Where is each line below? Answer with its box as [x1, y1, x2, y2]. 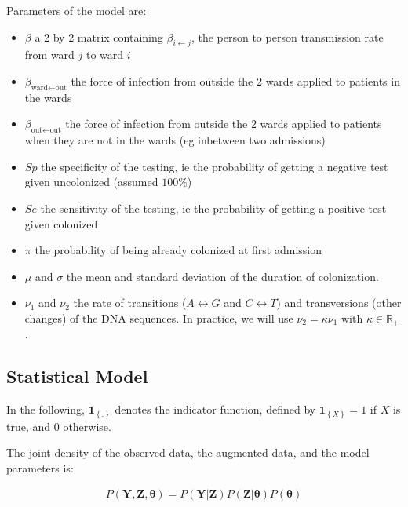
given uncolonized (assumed [24, 173, 158, 190]
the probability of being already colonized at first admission [35, 242, 322, 258]
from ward [24, 46, 75, 63]
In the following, [6, 401, 85, 418]
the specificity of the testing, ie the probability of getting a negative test [41, 158, 388, 174]
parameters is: [6, 459, 74, 476]
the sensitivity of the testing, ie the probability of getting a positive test [40, 199, 387, 216]
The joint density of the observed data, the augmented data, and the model [6, 444, 370, 461]
